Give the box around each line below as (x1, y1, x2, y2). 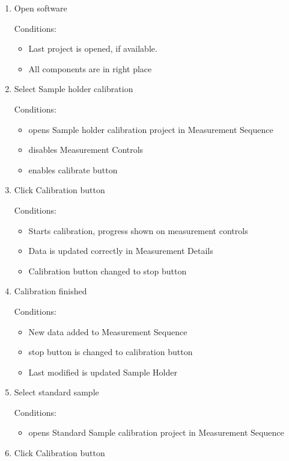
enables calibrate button (28, 163, 118, 176)
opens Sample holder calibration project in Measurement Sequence (28, 123, 273, 135)
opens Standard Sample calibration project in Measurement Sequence (28, 426, 284, 439)
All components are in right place (28, 62, 152, 75)
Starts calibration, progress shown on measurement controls (28, 224, 248, 237)
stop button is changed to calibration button (28, 345, 193, 358)
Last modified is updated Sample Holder (28, 365, 177, 378)
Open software (14, 2, 67, 14)
